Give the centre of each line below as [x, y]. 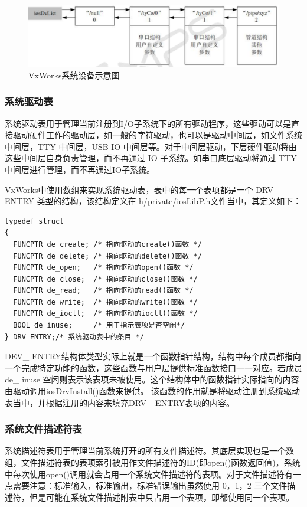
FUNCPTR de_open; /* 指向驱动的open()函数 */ [103, 268]
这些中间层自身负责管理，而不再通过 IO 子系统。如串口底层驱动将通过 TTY [151, 158]
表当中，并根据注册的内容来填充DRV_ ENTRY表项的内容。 [120, 402]
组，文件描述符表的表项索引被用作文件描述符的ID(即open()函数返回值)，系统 [153, 462]
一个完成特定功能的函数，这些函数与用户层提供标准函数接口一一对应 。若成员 [153, 367]
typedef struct [35, 221]
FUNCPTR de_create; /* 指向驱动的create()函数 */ [107, 244]
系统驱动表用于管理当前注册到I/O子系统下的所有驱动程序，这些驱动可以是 [148, 123]
